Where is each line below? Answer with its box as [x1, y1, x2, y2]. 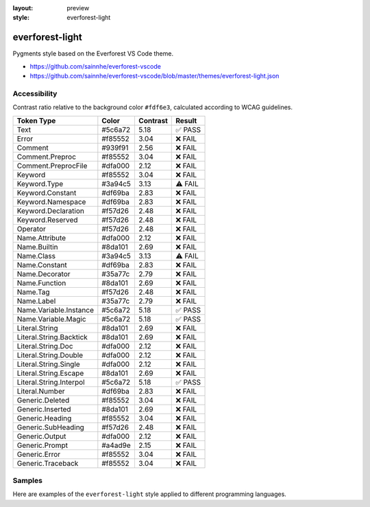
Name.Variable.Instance [16, 305, 94, 315]
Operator [16, 224, 46, 234]
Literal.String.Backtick [16, 332, 88, 341]
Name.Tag [16, 287, 51, 297]
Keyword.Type [16, 179, 64, 188]
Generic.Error [16, 449, 61, 459]
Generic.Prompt [16, 440, 69, 450]
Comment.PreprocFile [16, 161, 88, 170]
